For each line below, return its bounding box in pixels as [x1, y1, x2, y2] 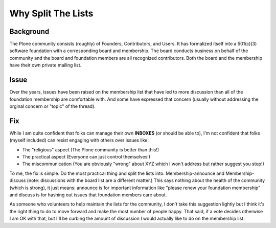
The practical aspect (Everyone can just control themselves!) [22, 154, 151, 159]
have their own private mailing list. [9, 62, 82, 69]
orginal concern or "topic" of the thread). [9, 103, 96, 109]
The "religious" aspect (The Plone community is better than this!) [22, 146, 159, 153]
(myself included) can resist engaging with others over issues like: [9, 137, 149, 143]
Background [9, 27, 50, 36]
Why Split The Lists [9, 8, 94, 19]
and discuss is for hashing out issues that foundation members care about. [9, 192, 167, 198]
